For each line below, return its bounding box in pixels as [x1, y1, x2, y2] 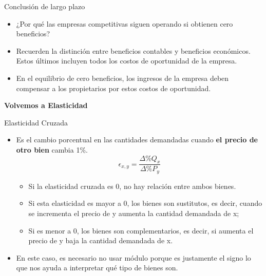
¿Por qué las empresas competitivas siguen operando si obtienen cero [16, 18, 233, 29]
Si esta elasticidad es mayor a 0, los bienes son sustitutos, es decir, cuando [28, 198, 262, 208]
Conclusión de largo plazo [4, 1, 85, 11]
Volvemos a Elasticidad [4, 100, 88, 111]
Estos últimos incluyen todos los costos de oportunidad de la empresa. [16, 55, 237, 66]
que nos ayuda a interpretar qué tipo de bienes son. [16, 262, 178, 273]
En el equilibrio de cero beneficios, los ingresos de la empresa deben [16, 72, 229, 83]
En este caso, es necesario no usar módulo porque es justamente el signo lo [16, 252, 251, 263]
